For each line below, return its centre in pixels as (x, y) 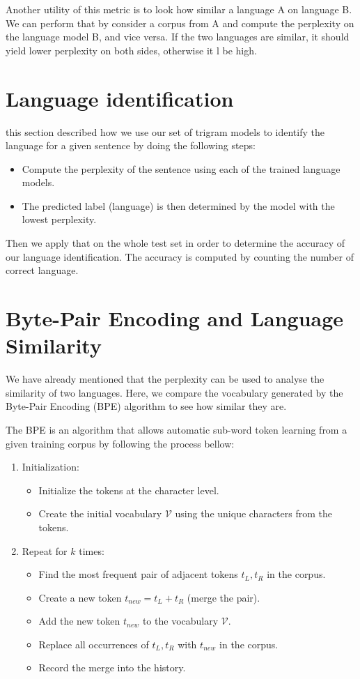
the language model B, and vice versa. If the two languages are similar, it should (178, 37)
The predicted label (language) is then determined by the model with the (178, 205)
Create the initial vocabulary (100, 513)
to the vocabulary (180, 621)
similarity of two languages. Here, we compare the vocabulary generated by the (174, 392)
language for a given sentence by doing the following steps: (131, 145)
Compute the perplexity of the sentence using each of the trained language (181, 168)
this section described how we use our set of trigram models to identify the (165, 131)
